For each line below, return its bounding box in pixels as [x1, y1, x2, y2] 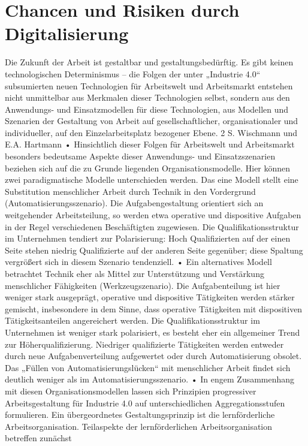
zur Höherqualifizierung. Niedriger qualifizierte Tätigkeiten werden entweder [5, 337, 284, 350]
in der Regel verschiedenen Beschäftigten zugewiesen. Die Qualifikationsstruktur [5, 220, 299, 233]
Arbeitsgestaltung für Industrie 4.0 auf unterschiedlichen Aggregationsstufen [5, 396, 285, 409]
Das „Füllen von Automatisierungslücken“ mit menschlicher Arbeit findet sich [5, 361, 291, 373]
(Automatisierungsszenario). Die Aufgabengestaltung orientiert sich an [5, 197, 264, 209]
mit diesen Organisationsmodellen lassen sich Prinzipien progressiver [5, 384, 256, 397]
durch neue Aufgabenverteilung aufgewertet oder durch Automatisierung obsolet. [5, 349, 302, 362]
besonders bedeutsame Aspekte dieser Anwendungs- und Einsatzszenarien [5, 150, 276, 162]
